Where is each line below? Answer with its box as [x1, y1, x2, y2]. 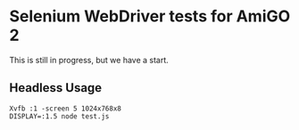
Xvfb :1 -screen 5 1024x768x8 [9, 104, 122, 113]
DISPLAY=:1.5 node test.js [9, 111, 110, 121]
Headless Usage [9, 80, 103, 95]
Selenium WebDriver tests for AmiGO [9, 6, 291, 27]
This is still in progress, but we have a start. [9, 54, 170, 65]
